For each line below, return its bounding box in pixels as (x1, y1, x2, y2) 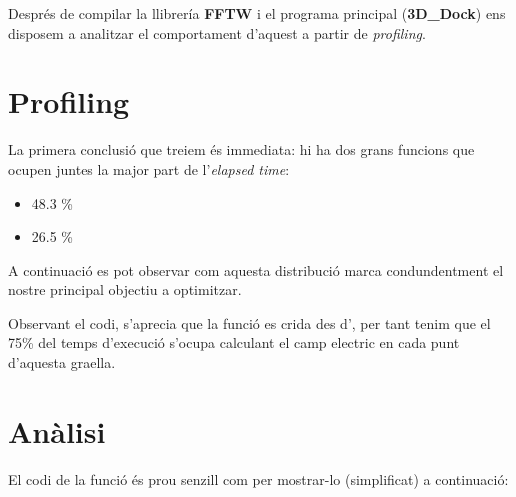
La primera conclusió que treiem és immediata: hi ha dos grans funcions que (8, 139, 475, 160)
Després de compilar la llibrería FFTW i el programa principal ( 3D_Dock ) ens (8, 3, 506, 23)
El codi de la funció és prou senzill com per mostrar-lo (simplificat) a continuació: (8, 468, 509, 489)
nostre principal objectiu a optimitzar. (8, 279, 242, 300)
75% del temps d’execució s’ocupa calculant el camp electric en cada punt (8, 332, 460, 353)
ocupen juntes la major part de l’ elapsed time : (8, 158, 290, 179)
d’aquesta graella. (8, 352, 116, 373)
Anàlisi (8, 410, 106, 451)
